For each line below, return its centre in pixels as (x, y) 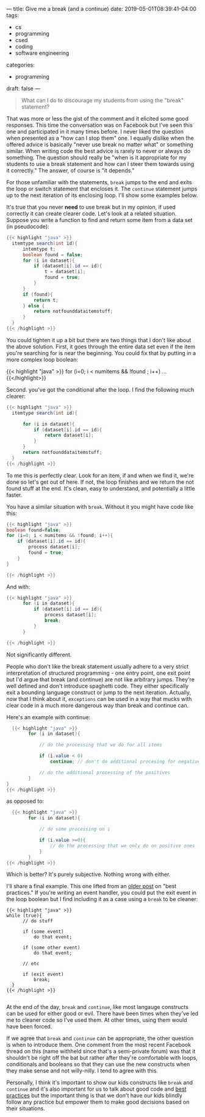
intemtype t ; (39, 249)
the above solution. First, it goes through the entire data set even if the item (101, 347)
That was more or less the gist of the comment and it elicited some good (98, 119)
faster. (14, 495)
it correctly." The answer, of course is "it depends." (70, 171)
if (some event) (43, 932)
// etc (31, 964)
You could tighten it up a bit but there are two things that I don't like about (99, 340)
